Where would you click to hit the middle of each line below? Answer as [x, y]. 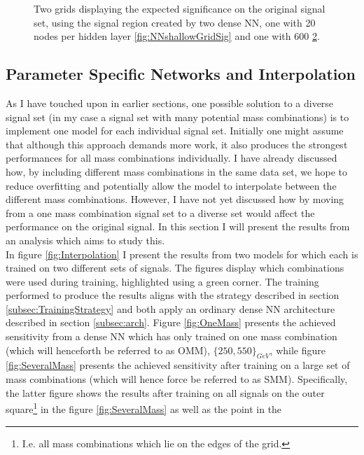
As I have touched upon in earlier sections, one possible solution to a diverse [170, 103]
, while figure [297, 350]
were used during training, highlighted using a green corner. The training [162, 281]
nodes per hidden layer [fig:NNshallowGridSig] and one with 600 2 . [177, 36]
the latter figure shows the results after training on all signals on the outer [165, 392]
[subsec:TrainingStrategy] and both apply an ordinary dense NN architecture [170, 308]
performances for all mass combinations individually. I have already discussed [171, 158]
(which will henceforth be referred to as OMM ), [108, 350]
